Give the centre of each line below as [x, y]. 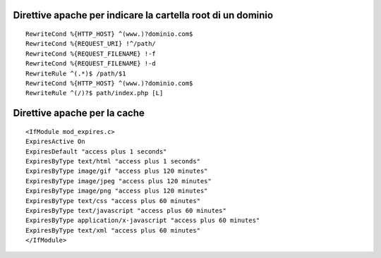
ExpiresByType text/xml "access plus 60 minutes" [113, 230]
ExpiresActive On [55, 142]
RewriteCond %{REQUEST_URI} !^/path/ [91, 44]
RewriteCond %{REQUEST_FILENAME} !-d [91, 64]
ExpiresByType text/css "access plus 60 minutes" [113, 201]
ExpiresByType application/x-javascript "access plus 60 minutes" [143, 221]
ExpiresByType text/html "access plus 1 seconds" [113, 161]
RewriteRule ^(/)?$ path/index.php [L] [95, 93]
